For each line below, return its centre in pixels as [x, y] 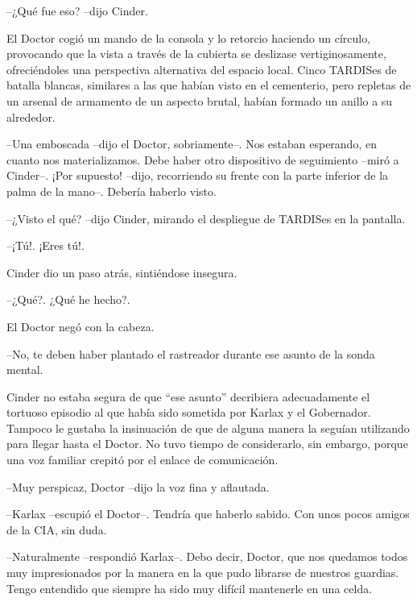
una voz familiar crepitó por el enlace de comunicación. [142, 460]
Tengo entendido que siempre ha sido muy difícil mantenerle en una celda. [190, 588]
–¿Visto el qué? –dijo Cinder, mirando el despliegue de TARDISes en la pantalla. [206, 218]
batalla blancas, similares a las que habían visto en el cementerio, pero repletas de [209, 85]
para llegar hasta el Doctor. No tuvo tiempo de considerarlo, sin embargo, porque [207, 444]
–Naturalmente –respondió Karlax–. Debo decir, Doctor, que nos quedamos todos [207, 556]
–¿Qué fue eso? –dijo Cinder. [77, 10]
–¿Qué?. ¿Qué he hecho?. [68, 299]
